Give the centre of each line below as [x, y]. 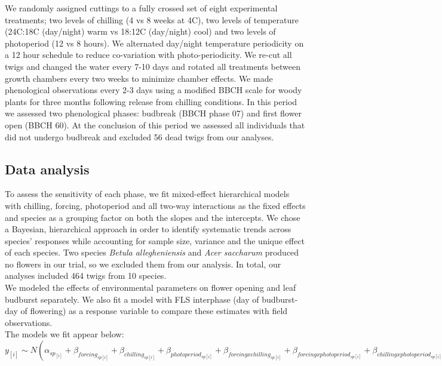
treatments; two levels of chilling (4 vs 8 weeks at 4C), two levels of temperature [152, 19]
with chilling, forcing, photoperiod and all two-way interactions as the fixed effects [155, 205]
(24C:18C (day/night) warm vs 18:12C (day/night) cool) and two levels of [140, 31]
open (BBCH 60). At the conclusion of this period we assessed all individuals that [155, 124]
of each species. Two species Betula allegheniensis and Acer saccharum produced [152, 252]
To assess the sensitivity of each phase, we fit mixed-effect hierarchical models [147, 194]
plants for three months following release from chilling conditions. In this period [151, 101]
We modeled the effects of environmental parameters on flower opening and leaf [151, 287]
